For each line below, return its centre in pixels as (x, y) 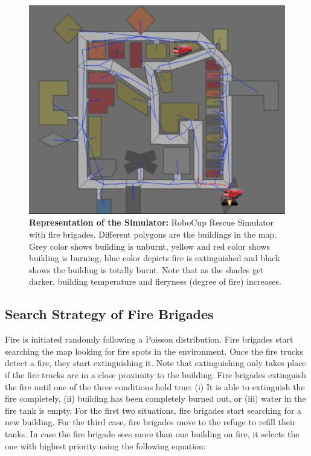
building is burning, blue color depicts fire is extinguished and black (155, 258)
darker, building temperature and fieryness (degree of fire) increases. (155, 281)
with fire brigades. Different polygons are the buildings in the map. (153, 234)
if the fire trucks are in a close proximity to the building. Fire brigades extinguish (155, 374)
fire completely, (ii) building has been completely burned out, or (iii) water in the (155, 398)
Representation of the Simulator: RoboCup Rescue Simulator (152, 222)
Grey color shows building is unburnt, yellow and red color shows (149, 246)
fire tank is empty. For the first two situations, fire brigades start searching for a (153, 410)
